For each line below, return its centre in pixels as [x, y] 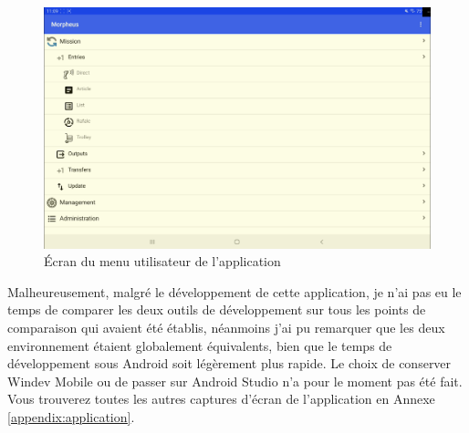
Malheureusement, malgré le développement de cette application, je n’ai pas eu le [234, 291]
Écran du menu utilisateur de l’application [162, 261]
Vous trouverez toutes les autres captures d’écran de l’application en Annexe [221, 399]
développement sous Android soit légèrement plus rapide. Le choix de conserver [229, 363]
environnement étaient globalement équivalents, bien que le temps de [200, 345]
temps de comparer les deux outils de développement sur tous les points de [217, 309]
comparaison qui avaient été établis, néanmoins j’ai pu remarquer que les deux [226, 327]
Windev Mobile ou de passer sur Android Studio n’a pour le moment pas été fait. [235, 381]
